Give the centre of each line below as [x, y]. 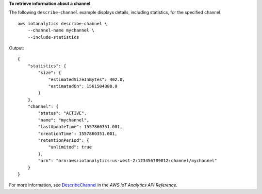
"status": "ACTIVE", [62, 113]
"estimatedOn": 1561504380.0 [83, 86]
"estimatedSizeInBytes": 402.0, [87, 79]
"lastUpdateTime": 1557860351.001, [80, 127]
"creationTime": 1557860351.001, [78, 134]
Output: [16, 48]
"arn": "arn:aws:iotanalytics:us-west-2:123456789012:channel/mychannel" [128, 161]
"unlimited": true [70, 147]
